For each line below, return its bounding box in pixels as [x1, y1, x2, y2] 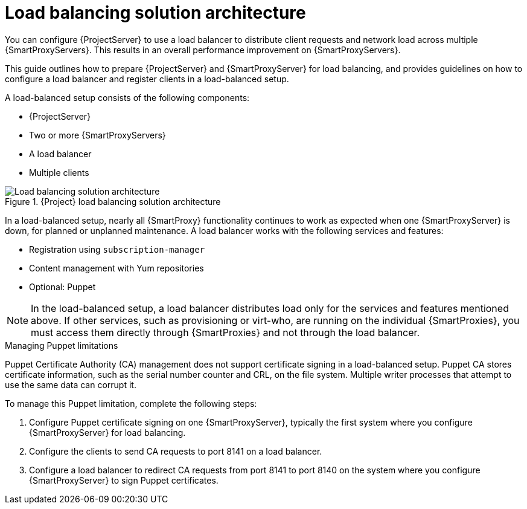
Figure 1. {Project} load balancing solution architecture [5, 196, 221, 207]
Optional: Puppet [29, 281, 96, 292]
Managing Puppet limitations [5, 340, 118, 351]
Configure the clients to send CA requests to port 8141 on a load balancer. [29, 446, 322, 456]
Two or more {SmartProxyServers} [29, 129, 166, 140]
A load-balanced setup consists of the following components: [5, 92, 250, 103]
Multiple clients [29, 167, 89, 178]
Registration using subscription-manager [29, 244, 205, 254]
